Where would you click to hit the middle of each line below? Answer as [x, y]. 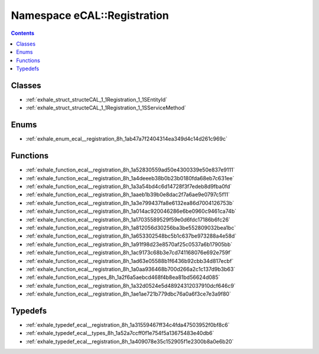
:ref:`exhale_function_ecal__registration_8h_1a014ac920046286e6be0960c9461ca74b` [131, 211]
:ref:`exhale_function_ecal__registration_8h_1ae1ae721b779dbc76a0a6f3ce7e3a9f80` [128, 294]
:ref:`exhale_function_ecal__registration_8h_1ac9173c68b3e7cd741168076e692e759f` [129, 253]
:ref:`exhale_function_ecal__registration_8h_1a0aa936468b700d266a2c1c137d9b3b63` [131, 269]
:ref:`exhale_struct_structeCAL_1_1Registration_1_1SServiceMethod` [106, 108]
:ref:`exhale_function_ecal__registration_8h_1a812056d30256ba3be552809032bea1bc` [131, 228]
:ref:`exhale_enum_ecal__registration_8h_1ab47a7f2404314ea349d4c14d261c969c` [126, 139]
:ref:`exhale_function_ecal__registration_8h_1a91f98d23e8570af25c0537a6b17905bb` [129, 244]
